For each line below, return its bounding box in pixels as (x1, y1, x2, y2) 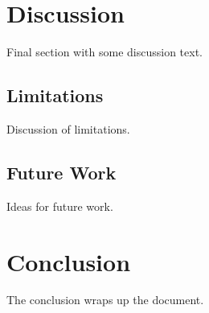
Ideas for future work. (6, 197, 113, 214)
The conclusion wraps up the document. (6, 291, 204, 308)
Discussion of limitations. (6, 120, 130, 137)
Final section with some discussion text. (6, 43, 203, 60)
